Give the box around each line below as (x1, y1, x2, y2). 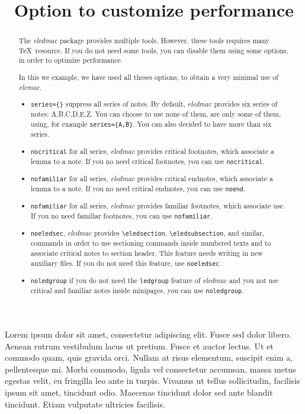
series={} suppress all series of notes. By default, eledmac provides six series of (31, 99, 278, 109)
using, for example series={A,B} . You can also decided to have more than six (31, 119, 272, 129)
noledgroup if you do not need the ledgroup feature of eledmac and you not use (31, 275, 279, 285)
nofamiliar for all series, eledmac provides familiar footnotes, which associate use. (31, 201, 285, 211)
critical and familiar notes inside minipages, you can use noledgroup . (31, 285, 244, 295)
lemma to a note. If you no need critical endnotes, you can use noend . (31, 184, 246, 194)
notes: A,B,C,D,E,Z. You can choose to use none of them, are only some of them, (31, 109, 281, 119)
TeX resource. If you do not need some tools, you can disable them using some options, (18, 45, 289, 55)
